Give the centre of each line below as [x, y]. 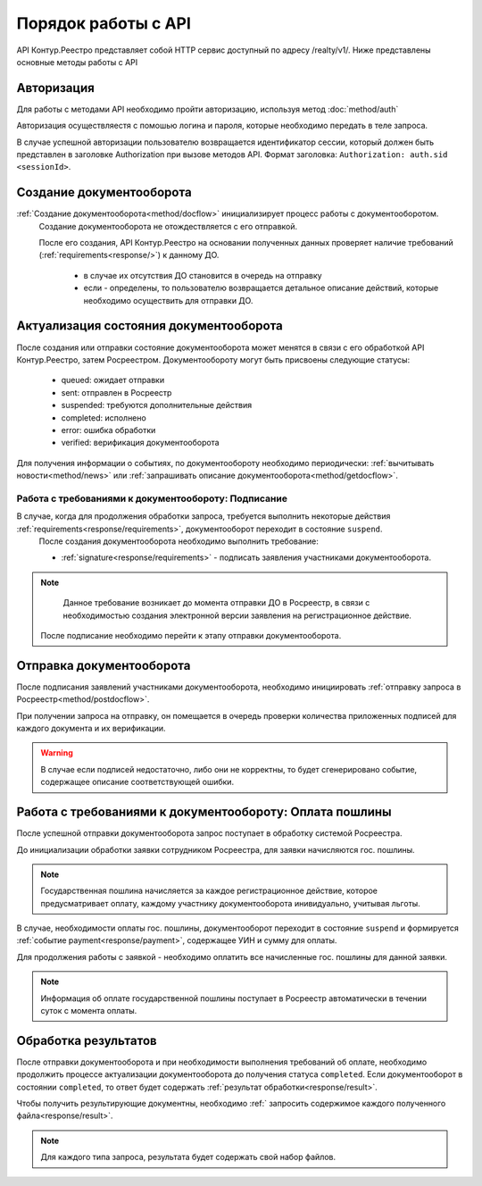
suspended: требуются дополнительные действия [157, 405]
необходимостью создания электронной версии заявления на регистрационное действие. [237, 615]
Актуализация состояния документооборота [150, 326]
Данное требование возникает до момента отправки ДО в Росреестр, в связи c [216, 603]
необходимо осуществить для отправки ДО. [168, 300]
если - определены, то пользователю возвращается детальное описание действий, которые [261, 288]
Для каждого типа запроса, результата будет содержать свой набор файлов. [188, 1157]
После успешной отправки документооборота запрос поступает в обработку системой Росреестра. [209, 833]
